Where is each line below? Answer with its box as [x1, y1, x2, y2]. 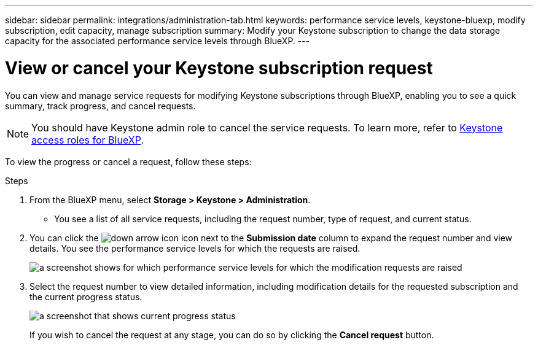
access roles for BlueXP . [31, 133, 144, 146]
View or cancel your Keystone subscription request [5, 57, 433, 79]
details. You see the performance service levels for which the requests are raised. [29, 242, 361, 254]
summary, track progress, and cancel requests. [5, 100, 196, 111]
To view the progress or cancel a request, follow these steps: [5, 156, 252, 167]
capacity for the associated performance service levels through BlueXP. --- [5, 36, 310, 46]
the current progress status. [29, 291, 142, 302]
